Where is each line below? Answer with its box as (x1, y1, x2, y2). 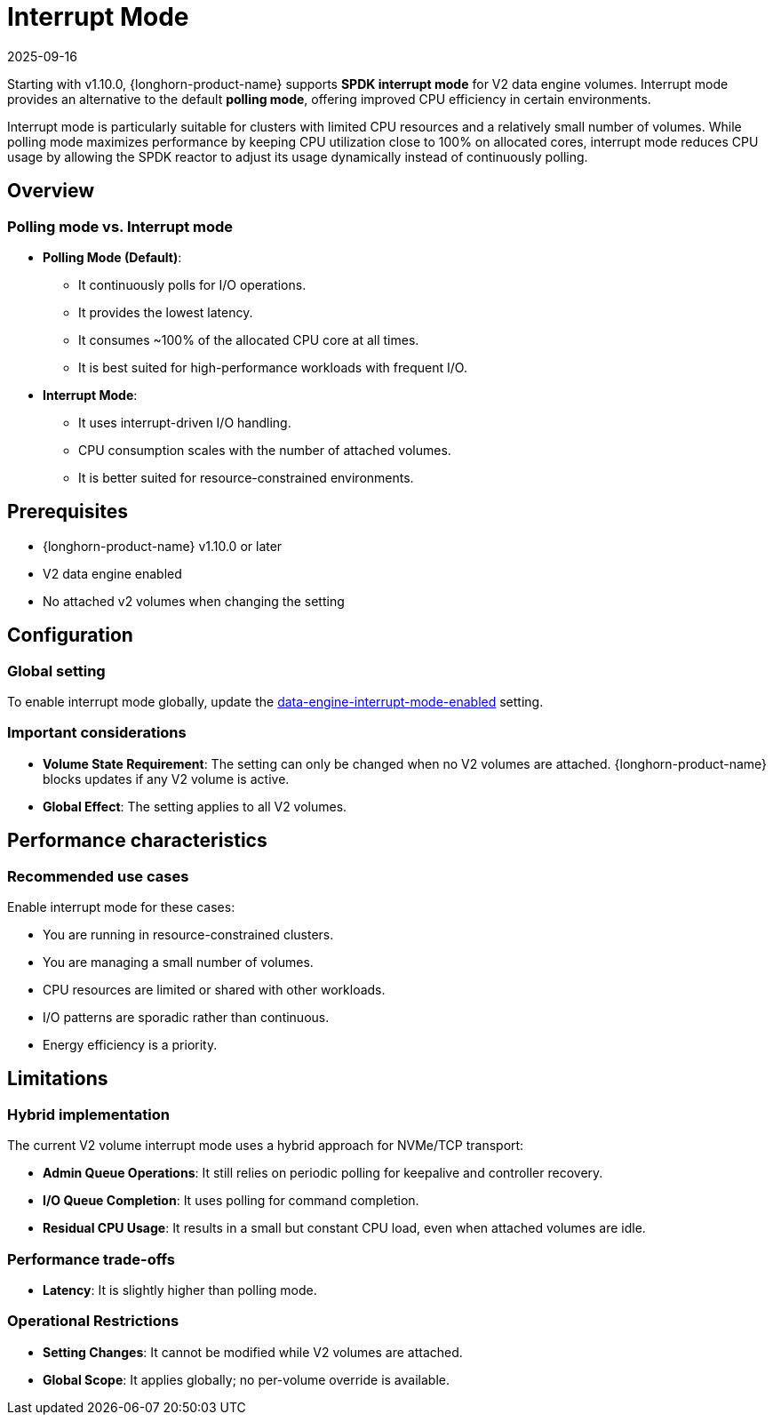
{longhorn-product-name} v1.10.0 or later (43, 538, 283, 554)
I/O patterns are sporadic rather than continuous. (43, 1010, 330, 1025)
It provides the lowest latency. (78, 304, 253, 320)
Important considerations (7, 723, 187, 742)
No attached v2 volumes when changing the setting (43, 593, 345, 609)
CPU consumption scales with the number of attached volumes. (78, 442, 451, 458)
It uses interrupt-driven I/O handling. (78, 414, 291, 430)
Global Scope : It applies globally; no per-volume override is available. (43, 1371, 450, 1387)
